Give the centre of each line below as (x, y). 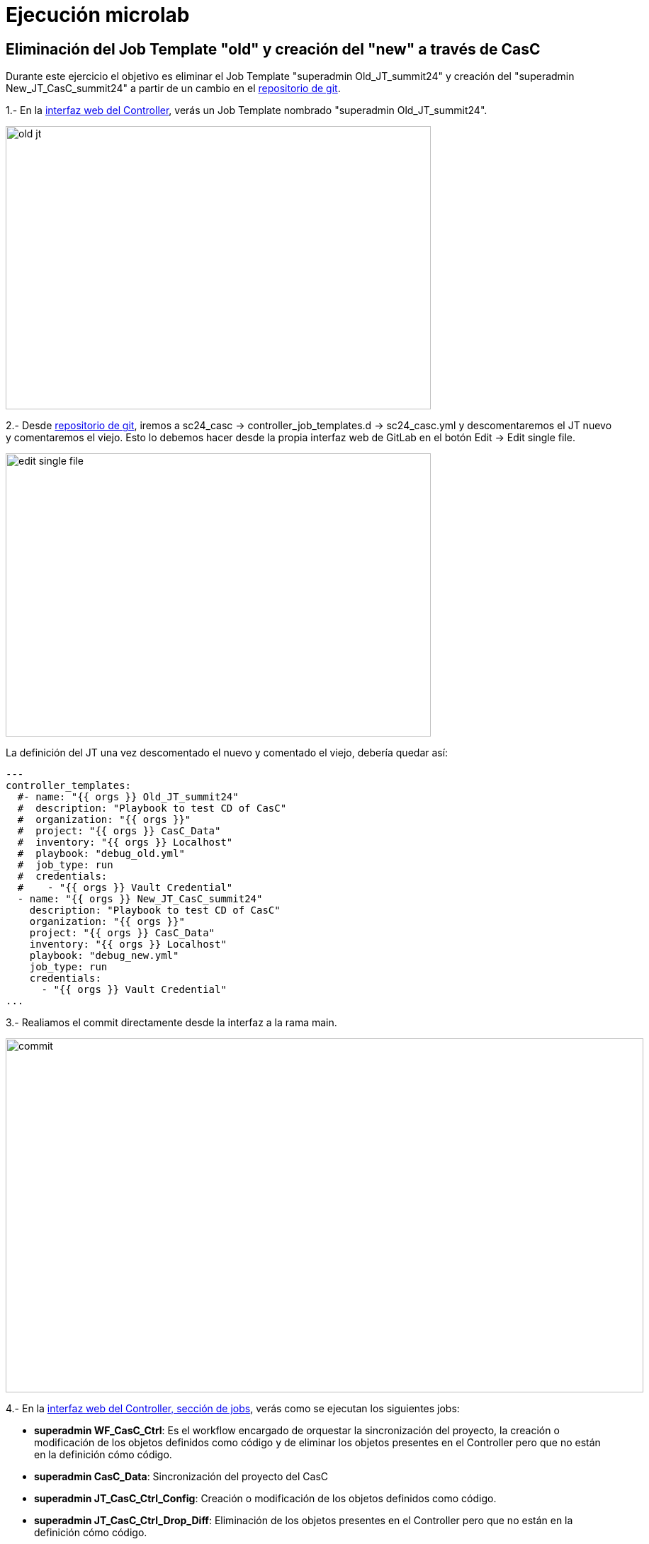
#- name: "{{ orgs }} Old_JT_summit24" (128, 797)
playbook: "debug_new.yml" (104, 956)
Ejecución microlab (98, 15)
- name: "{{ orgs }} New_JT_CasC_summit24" (140, 899)
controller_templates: (69, 786)
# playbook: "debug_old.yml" (101, 854)
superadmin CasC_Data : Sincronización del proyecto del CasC (181, 1477)
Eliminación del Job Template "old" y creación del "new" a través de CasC (273, 49)
